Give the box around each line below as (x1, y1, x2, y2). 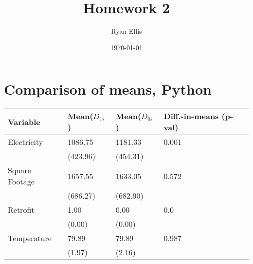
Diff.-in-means (163, 110, 219, 122)
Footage (8, 176, 35, 187)
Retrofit (8, 204, 35, 216)
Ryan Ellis (111, 26, 142, 36)
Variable (8, 116, 40, 127)
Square (8, 164, 31, 176)
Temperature (8, 232, 52, 244)
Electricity (8, 136, 43, 148)
